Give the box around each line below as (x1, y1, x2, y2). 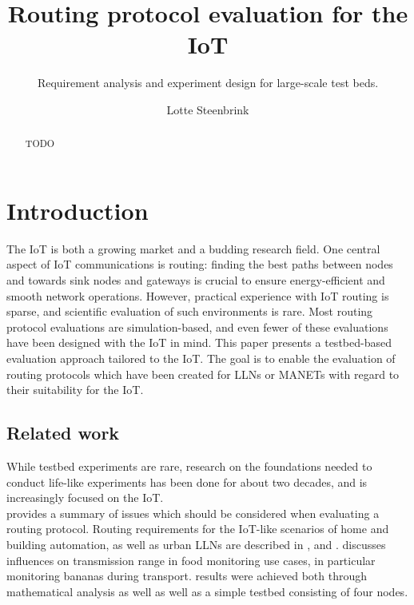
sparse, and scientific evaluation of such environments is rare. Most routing (6, 303, 373, 320)
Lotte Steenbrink (166, 101, 249, 117)
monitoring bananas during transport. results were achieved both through (6, 567, 367, 584)
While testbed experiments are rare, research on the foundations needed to (6, 458, 372, 475)
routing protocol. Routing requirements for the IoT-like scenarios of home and (6, 520, 389, 537)
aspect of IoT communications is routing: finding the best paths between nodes (6, 256, 393, 273)
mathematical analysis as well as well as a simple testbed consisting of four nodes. (6, 583, 408, 599)
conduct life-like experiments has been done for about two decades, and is (6, 473, 368, 490)
